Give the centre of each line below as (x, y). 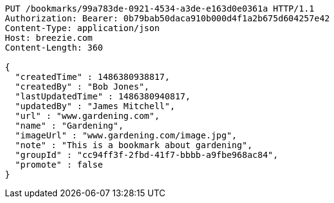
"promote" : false (59, 165)
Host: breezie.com (49, 38)
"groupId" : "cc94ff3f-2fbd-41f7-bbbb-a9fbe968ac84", (147, 155)
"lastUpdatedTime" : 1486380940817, (103, 96)
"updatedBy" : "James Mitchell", (95, 106)
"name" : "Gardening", (69, 126)
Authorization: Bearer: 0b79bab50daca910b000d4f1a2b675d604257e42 (168, 18)
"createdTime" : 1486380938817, (92, 77)
